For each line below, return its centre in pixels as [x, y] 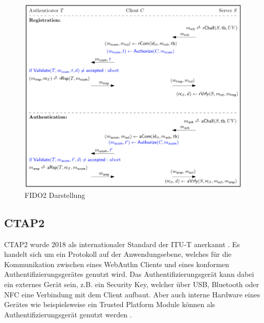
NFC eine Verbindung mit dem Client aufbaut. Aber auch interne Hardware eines [132, 294]
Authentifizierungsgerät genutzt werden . [68, 314]
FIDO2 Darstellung [55, 195]
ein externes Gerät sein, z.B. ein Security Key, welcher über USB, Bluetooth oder [132, 284]
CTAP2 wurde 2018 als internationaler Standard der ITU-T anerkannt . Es [122, 244]
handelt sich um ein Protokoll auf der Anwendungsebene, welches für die [118, 254]
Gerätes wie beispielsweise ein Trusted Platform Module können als [110, 304]
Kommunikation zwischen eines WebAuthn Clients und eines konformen [117, 264]
